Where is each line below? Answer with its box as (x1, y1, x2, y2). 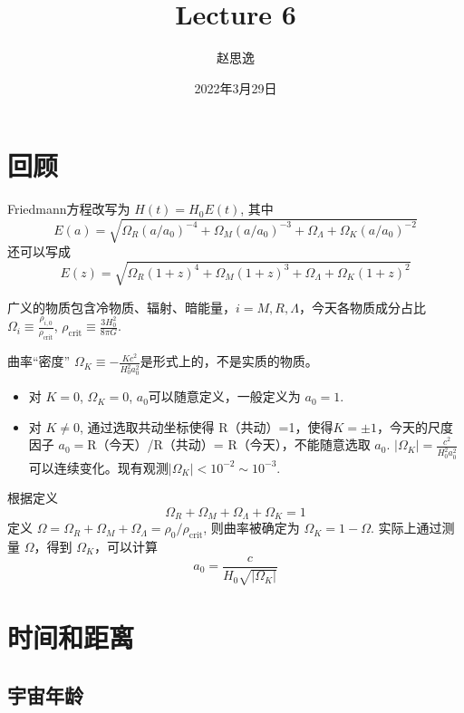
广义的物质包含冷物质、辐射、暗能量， (7, 297, 236, 316)
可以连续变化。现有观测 (28, 458, 169, 477)
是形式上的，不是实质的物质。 (140, 352, 318, 371)
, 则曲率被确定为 (203, 518, 300, 537)
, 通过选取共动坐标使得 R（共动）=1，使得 (80, 417, 333, 436)
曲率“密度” (7, 352, 71, 371)
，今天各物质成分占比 (298, 297, 426, 316)
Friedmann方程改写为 (7, 199, 130, 218)
